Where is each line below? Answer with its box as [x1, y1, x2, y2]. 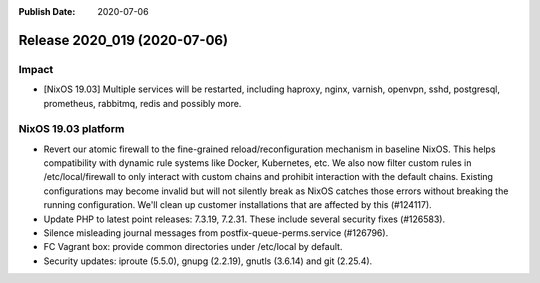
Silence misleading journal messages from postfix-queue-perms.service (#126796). [43, 227, 389, 239]
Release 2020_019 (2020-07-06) [18, 31, 229, 49]
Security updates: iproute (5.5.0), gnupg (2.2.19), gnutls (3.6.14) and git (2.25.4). [43, 255, 373, 267]
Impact [18, 62, 54, 76]
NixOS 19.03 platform [18, 122, 125, 136]
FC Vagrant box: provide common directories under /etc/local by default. [43, 241, 343, 253]
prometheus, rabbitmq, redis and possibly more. [43, 97, 242, 109]
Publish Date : [18, 6, 76, 17]
